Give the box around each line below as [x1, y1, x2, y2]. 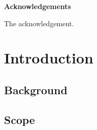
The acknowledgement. [4, 18, 74, 28]
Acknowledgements [4, 1, 71, 11]
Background [4, 82, 68, 97]
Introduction [4, 47, 93, 68]
